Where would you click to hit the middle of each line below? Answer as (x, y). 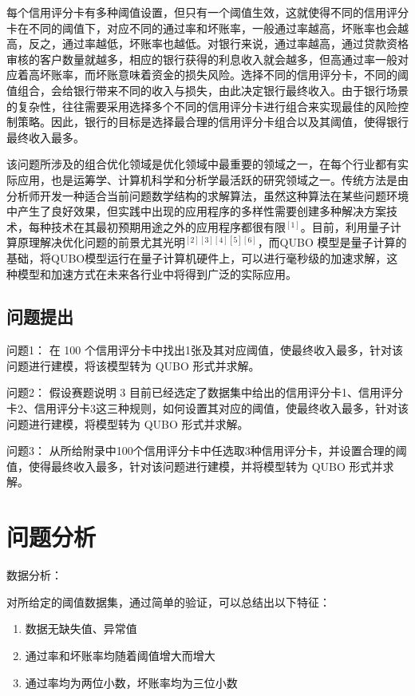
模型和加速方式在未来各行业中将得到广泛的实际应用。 (157, 273)
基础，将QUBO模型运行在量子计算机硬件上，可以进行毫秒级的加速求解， (197, 257)
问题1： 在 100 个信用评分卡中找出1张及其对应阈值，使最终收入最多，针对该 (205, 350)
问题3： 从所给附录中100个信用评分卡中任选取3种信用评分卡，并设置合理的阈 (207, 451)
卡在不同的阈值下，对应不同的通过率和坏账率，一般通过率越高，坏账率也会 (202, 28)
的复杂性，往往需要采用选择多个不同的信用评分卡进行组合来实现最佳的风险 (202, 106)
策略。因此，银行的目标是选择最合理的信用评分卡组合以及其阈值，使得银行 (213, 122)
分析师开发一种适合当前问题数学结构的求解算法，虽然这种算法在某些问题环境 (207, 195)
